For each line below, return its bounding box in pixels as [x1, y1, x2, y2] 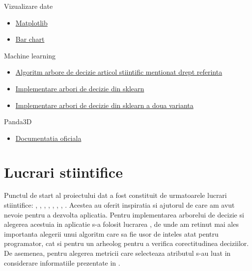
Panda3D [4, 116, 32, 127]
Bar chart [15, 34, 45, 44]
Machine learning [4, 50, 56, 60]
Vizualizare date [4, 1, 53, 11]
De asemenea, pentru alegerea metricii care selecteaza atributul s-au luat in [4, 248, 231, 258]
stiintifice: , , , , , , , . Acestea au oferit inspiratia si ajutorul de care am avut [4, 200, 235, 210]
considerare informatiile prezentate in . [4, 257, 120, 268]
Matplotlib [15, 17, 48, 27]
